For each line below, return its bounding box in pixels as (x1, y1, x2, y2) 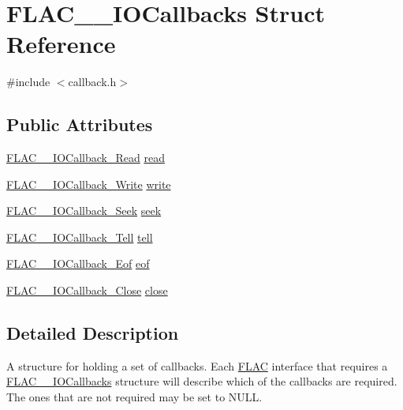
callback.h (68, 73, 117, 90)
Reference (6, 28, 116, 60)
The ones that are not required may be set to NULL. (6, 389, 263, 405)
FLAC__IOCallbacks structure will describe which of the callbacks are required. (6, 373, 397, 389)
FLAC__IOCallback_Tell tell (6, 228, 153, 245)
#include (6, 73, 50, 90)
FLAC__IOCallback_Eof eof (6, 255, 150, 272)
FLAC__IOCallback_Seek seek (6, 202, 162, 219)
